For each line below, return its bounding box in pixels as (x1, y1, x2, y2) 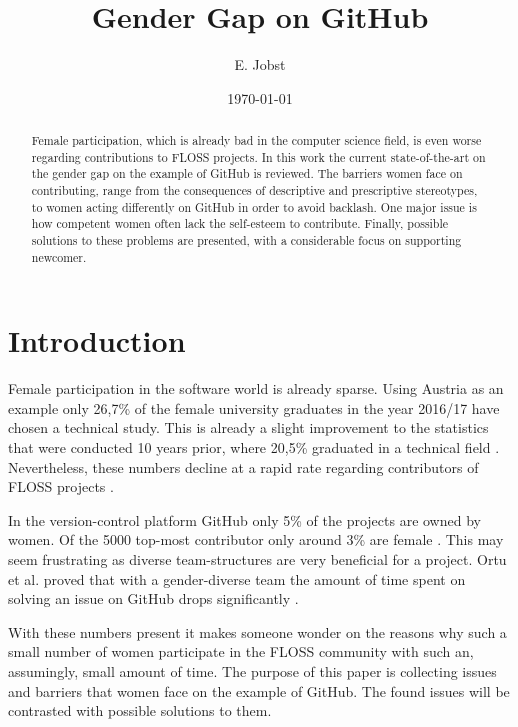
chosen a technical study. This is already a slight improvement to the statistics (8, 417, 489, 438)
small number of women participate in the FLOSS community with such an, (8, 641, 474, 662)
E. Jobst (234, 54, 286, 75)
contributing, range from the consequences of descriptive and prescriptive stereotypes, (31, 182, 478, 199)
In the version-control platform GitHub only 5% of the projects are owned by (8, 509, 481, 530)
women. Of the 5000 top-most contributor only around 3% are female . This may (8, 529, 504, 550)
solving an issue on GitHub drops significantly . (8, 588, 299, 609)
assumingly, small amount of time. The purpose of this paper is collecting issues (8, 661, 497, 682)
